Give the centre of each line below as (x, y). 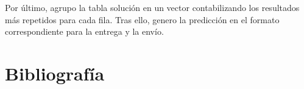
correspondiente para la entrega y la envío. (84, 31)
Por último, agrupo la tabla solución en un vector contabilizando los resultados (152, 7)
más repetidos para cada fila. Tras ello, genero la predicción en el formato (142, 19)
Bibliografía (55, 73)
